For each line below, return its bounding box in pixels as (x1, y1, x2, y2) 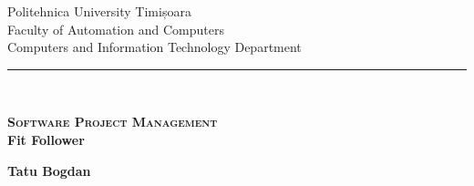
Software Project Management (7, 112, 218, 131)
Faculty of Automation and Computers (7, 19, 224, 38)
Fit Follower (7, 129, 85, 149)
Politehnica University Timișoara (7, 2, 191, 20)
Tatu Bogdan (7, 160, 91, 180)
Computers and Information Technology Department (7, 37, 302, 57)
